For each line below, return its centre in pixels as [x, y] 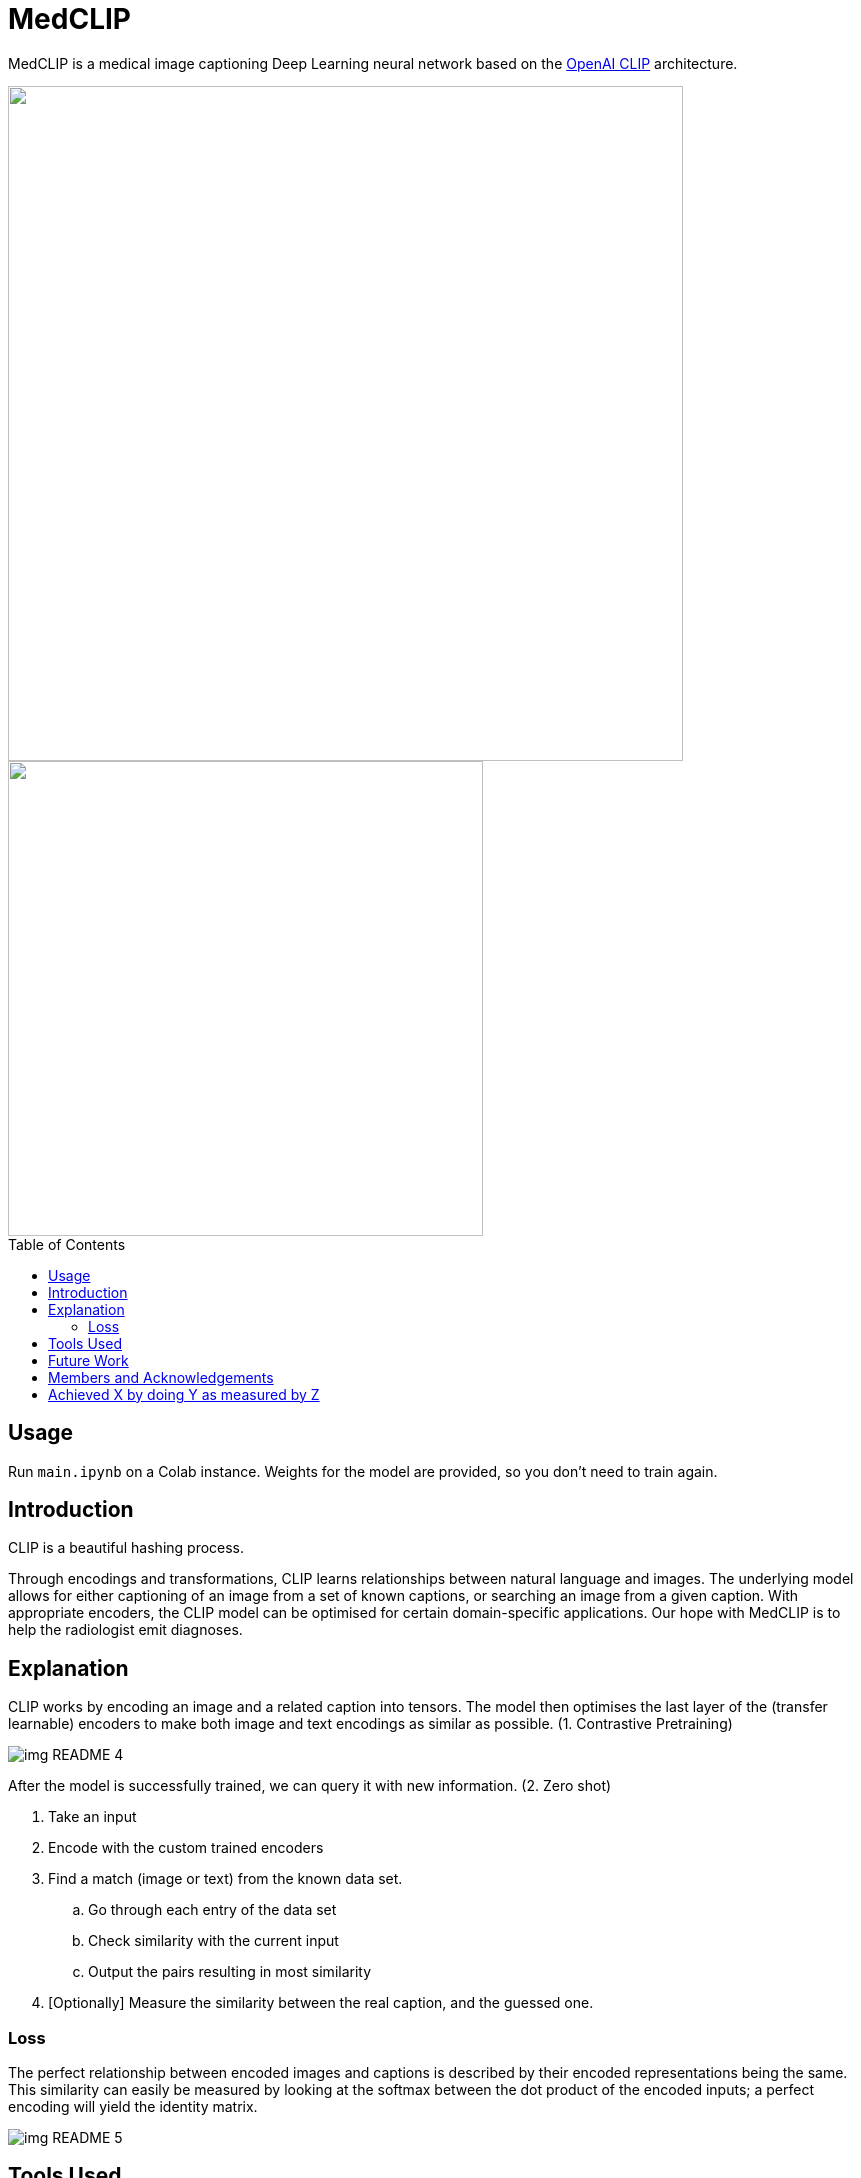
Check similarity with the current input [213, 1941]
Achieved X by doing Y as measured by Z [184, 1394]
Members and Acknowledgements [161, 1377]
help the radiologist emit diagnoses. [125, 1630]
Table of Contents [67, 1244]
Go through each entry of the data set [212, 1910]
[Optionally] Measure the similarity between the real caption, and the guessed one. [321, 2003]
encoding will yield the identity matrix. [133, 2107]
